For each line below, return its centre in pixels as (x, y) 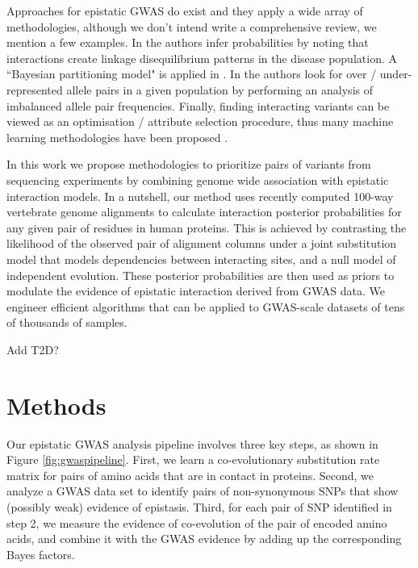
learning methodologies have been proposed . (117, 137)
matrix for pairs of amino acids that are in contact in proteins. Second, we (190, 475)
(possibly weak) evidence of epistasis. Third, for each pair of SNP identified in (199, 506)
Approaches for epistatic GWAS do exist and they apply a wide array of (185, 10)
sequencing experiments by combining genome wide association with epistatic (198, 180)
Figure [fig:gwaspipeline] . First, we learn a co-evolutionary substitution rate (193, 459)
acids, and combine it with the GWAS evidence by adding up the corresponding (204, 539)
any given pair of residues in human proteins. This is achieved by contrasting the (207, 227)
